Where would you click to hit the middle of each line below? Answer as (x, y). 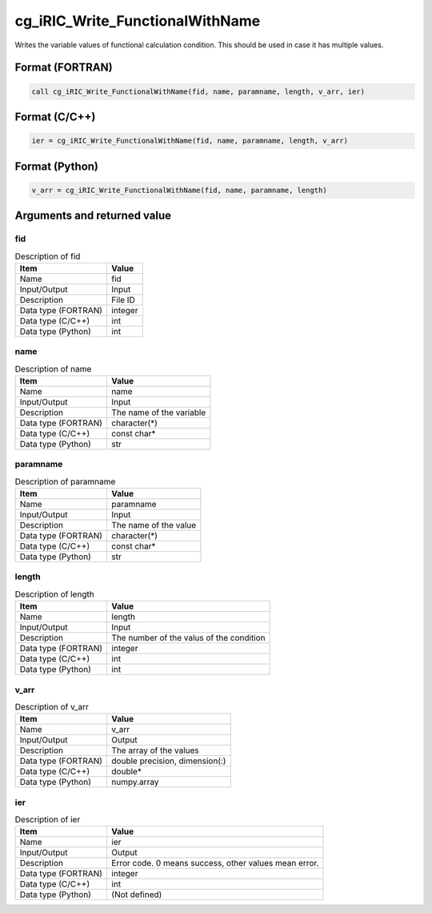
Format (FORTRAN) (64, 68)
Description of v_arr (52, 707)
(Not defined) (137, 895)
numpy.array (135, 782)
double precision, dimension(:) (169, 761)
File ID (123, 300)
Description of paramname (65, 481)
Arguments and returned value (93, 216)
